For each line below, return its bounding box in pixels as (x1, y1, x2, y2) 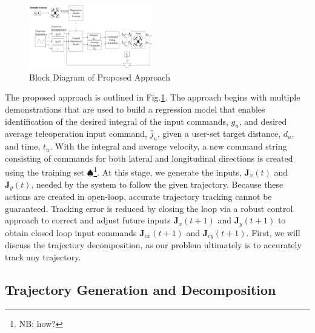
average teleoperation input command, (5, 127, 147, 140)
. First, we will (246, 226, 300, 239)
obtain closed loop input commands (5, 226, 137, 239)
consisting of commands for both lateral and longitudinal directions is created (5, 151, 293, 164)
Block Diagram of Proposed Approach (29, 70, 170, 83)
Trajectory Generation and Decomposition (5, 280, 276, 298)
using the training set (5, 165, 84, 178)
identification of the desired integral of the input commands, (5, 114, 228, 127)
